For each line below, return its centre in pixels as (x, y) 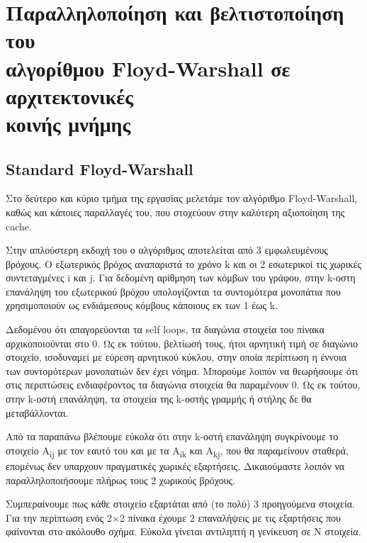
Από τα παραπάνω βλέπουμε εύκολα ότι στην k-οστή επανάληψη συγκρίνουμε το (172, 436)
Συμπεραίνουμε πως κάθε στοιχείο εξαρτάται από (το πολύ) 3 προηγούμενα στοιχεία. (180, 504)
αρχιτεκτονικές (70, 95)
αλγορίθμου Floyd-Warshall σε (148, 68)
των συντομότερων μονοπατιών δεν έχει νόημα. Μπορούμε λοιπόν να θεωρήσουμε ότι (182, 370)
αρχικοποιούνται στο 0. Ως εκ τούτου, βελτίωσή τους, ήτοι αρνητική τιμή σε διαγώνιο (182, 343)
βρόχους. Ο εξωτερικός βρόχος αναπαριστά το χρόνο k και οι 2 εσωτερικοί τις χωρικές (184, 263)
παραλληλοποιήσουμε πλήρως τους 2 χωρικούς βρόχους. (120, 480)
